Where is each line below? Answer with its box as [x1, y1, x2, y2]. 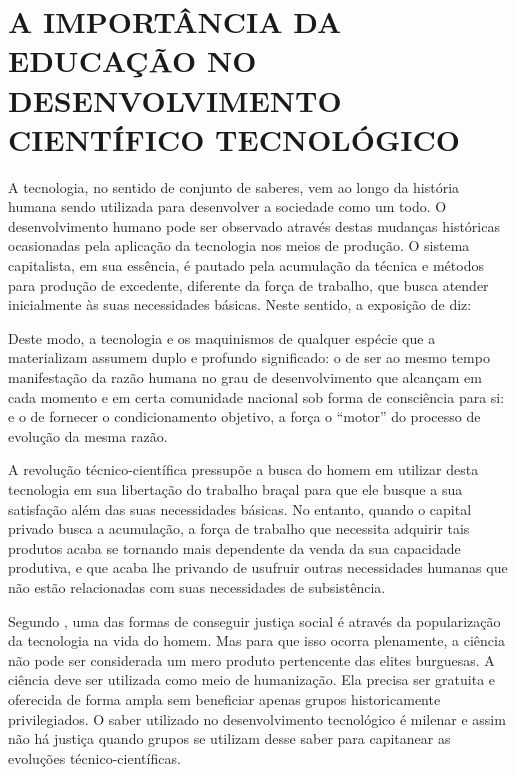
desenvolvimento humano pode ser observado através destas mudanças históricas [8, 215, 500, 236]
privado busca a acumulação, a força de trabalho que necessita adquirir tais [8, 518, 470, 539]
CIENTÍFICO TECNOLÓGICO [8, 118, 460, 159]
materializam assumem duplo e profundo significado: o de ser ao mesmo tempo [8, 347, 490, 368]
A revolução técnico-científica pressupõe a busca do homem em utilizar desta [8, 459, 479, 480]
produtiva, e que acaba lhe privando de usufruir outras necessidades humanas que [8, 557, 508, 578]
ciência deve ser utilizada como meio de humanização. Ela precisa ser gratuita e [8, 669, 496, 690]
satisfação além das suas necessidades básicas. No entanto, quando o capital [8, 498, 472, 519]
